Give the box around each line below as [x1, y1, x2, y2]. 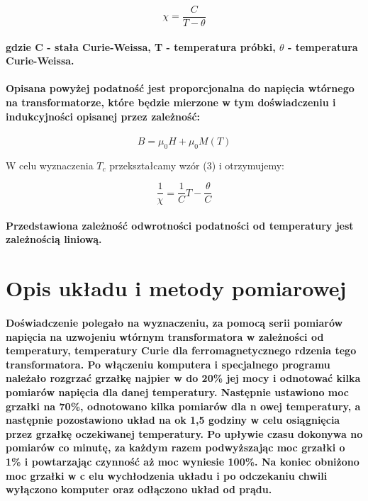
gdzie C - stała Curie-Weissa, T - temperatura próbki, [6, 39, 276, 54]
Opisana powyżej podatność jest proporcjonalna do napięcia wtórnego [6, 81, 355, 96]
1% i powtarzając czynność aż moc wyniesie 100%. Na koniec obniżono [6, 454, 359, 468]
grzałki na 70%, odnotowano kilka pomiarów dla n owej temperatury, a [6, 398, 361, 413]
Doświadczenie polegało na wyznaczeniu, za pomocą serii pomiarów [6, 315, 343, 330]
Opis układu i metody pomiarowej [6, 274, 347, 303]
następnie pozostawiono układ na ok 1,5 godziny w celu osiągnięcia [6, 412, 340, 427]
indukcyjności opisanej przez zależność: [6, 108, 201, 123]
